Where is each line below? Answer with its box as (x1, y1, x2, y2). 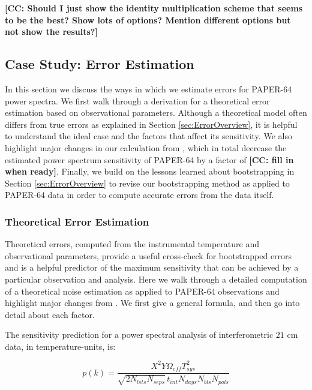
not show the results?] (5, 25, 98, 38)
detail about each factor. (5, 308, 95, 320)
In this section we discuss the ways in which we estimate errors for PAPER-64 (5, 82, 292, 95)
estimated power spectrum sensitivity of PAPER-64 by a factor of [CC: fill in (5, 153, 294, 166)
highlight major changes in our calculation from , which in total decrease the (5, 141, 287, 154)
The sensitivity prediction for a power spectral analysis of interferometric (5, 328, 274, 341)
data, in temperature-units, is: (5, 340, 116, 352)
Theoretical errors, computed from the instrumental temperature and (5, 238, 259, 250)
